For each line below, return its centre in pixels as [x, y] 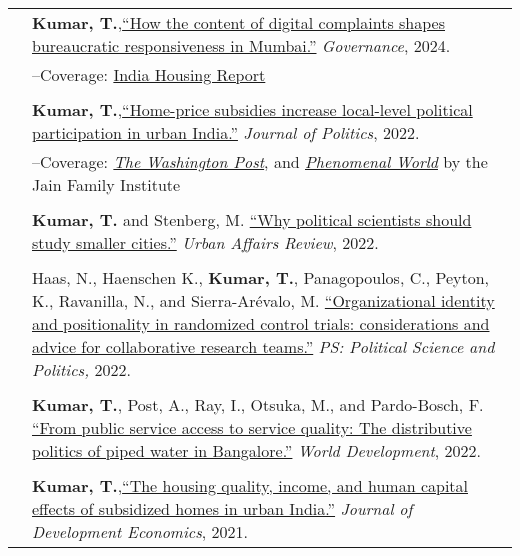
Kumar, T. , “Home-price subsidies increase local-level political [252, 109]
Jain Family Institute [106, 184]
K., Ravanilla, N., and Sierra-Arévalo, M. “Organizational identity [263, 300]
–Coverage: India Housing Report [149, 74]
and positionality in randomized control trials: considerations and [261, 323]
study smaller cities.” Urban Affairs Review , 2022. [205, 242]
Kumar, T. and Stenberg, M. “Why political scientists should [252, 219]
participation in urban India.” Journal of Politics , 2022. [226, 132]
